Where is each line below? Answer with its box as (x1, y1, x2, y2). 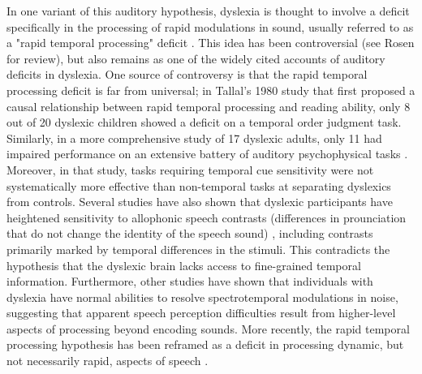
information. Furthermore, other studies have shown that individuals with (6, 273, 373, 290)
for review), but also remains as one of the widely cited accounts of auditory (6, 49, 385, 67)
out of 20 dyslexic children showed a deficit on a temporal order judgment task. (6, 114, 402, 131)
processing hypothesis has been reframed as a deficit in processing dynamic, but (6, 336, 404, 353)
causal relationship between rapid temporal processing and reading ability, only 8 (6, 97, 411, 114)
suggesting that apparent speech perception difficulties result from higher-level (6, 304, 396, 321)
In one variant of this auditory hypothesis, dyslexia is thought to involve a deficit (6, 2, 410, 19)
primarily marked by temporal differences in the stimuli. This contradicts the (6, 240, 390, 257)
